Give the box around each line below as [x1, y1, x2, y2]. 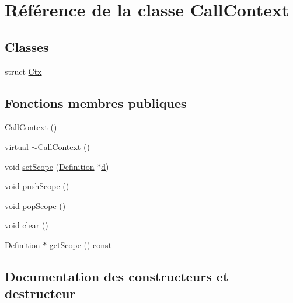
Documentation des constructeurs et [5, 267, 229, 285]
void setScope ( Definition [5, 160, 95, 172]
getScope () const [49, 238, 112, 250]
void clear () [5, 219, 48, 231]
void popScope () [5, 199, 66, 211]
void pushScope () [5, 180, 69, 192]
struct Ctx [5, 65, 42, 77]
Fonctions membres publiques [5, 93, 187, 112]
